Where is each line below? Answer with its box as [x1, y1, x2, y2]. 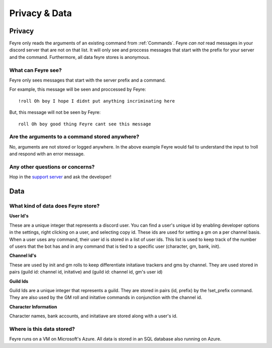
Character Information [9, 304, 57, 310]
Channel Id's [9, 252, 37, 259]
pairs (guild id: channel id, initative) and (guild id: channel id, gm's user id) [9, 269, 163, 275]
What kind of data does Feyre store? [9, 202, 100, 209]
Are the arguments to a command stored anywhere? [9, 133, 140, 141]
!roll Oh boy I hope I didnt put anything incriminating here [18, 98, 175, 104]
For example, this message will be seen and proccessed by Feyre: [9, 86, 146, 93]
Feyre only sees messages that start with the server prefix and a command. [9, 77, 166, 83]
